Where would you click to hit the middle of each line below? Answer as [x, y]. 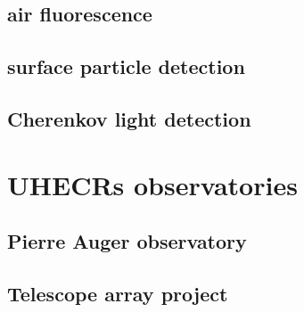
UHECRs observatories [152, 184]
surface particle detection [126, 66]
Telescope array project [118, 293]
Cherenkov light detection [129, 118]
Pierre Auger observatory [127, 241]
